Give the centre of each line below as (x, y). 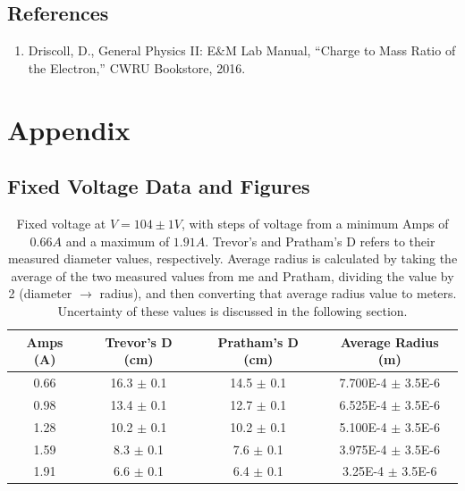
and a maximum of (118, 241)
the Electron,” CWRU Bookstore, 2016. (137, 67)
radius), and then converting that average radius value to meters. (278, 293)
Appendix (69, 129)
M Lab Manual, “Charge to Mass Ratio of (340, 50)
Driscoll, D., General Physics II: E (122, 50)
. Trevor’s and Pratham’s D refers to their (320, 241)
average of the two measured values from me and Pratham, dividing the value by (232, 275)
